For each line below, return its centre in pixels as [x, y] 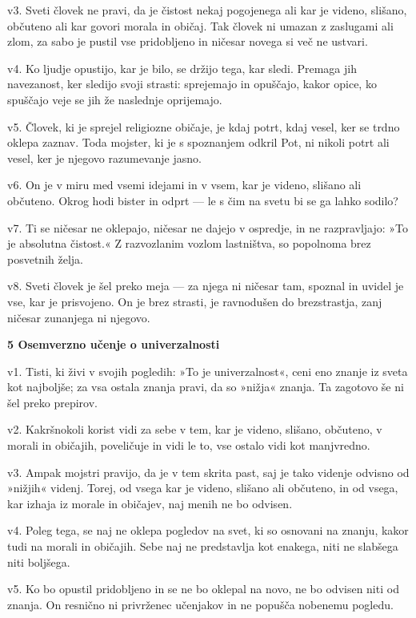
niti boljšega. [39, 561]
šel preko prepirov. [52, 402]
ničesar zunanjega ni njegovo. [79, 317]
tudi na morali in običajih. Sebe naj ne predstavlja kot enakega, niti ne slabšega [203, 546]
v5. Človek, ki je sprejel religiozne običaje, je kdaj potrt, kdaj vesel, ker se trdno [204, 126]
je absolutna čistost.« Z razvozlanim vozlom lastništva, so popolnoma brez [189, 243]
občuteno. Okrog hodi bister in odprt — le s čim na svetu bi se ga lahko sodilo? [203, 200]
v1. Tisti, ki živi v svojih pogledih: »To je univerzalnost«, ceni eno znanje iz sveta [208, 371]
